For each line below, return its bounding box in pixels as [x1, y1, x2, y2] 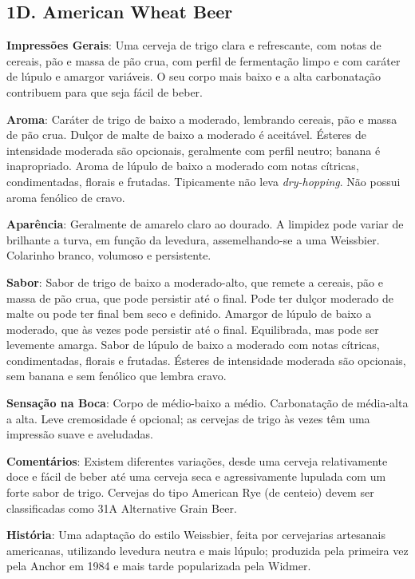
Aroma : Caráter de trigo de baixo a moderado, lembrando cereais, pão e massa [6, 110, 397, 127]
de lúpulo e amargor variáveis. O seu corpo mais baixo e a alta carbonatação [6, 68, 381, 85]
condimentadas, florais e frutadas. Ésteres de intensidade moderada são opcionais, [6, 351, 406, 368]
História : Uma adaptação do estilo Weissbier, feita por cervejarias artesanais [6, 526, 385, 543]
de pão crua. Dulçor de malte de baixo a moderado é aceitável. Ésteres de [6, 126, 366, 143]
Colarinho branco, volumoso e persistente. [6, 247, 211, 264]
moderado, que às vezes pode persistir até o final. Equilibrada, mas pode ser [6, 320, 379, 337]
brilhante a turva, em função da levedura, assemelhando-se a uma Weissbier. [6, 231, 380, 248]
